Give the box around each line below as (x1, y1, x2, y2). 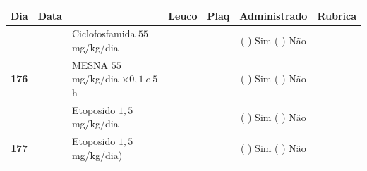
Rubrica (317, 8, 356, 23)
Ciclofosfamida (71, 26, 136, 41)
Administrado (239, 8, 308, 23)
